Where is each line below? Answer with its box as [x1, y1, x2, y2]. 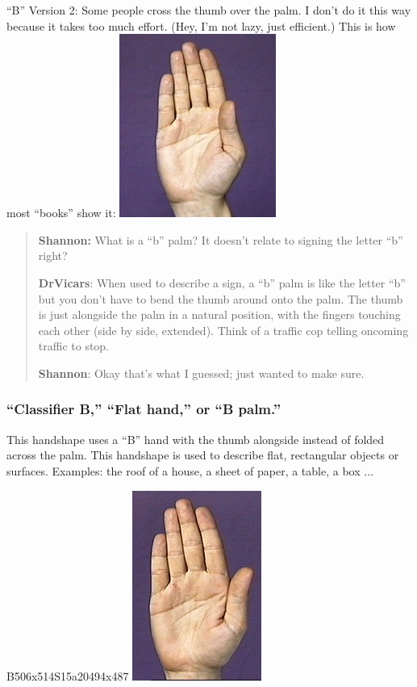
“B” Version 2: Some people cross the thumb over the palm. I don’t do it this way [6, 2, 411, 18]
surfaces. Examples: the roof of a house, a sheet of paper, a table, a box [6, 462, 361, 479]
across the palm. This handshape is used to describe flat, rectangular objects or [6, 446, 399, 463]
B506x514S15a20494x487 [6, 667, 129, 684]
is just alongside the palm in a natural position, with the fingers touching [38, 306, 401, 323]
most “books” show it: [6, 204, 116, 221]
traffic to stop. [38, 337, 110, 354]
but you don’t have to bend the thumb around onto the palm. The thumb [38, 290, 403, 307]
